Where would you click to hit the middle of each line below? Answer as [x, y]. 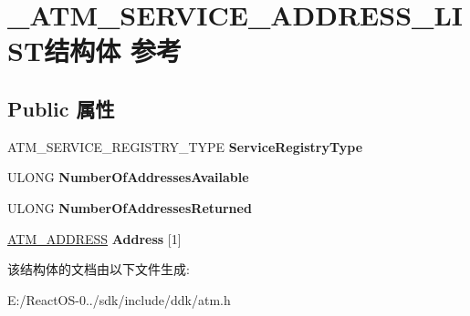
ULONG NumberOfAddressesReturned [130, 207]
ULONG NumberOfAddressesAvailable [128, 177]
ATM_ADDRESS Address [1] [94, 238]
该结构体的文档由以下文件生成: [99, 269]
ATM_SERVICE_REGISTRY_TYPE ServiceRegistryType [185, 146]
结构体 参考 [113, 51]
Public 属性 [61, 108]
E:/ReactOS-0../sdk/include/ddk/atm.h [119, 299]
